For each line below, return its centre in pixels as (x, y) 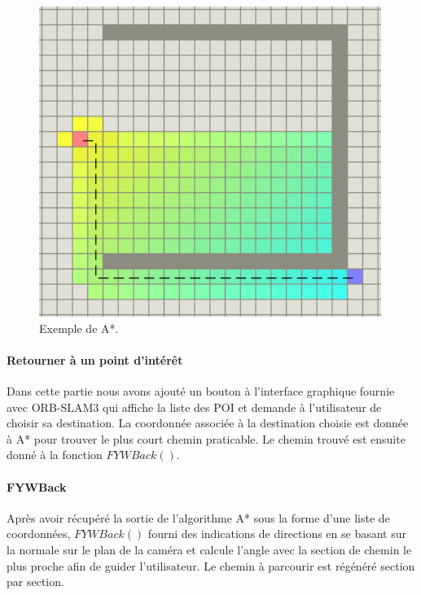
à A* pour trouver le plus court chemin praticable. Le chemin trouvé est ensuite (206, 438)
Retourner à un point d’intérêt (95, 359)
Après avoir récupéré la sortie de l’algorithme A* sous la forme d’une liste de (198, 517)
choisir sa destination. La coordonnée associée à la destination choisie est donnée (208, 423)
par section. (35, 582)
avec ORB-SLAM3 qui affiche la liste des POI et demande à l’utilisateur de (194, 407)
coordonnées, (39, 534)
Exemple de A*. (79, 328)
